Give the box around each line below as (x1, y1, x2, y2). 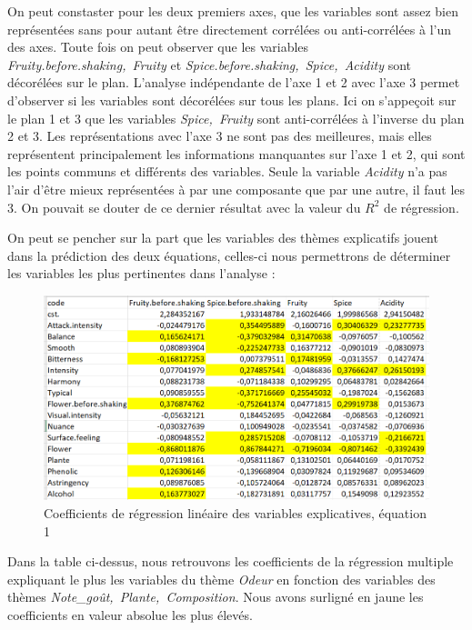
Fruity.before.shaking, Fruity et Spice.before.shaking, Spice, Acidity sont (7, 55, 412, 74)
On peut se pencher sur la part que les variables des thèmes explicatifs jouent (7, 228, 438, 247)
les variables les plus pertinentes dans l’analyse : (7, 264, 276, 283)
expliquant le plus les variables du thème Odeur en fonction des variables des (7, 569, 436, 588)
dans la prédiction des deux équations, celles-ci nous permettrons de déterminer (7, 245, 451, 265)
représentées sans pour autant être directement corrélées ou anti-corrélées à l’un (7, 19, 452, 38)
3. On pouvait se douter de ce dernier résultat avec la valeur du (7, 197, 361, 216)
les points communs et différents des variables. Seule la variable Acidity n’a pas (7, 162, 447, 181)
